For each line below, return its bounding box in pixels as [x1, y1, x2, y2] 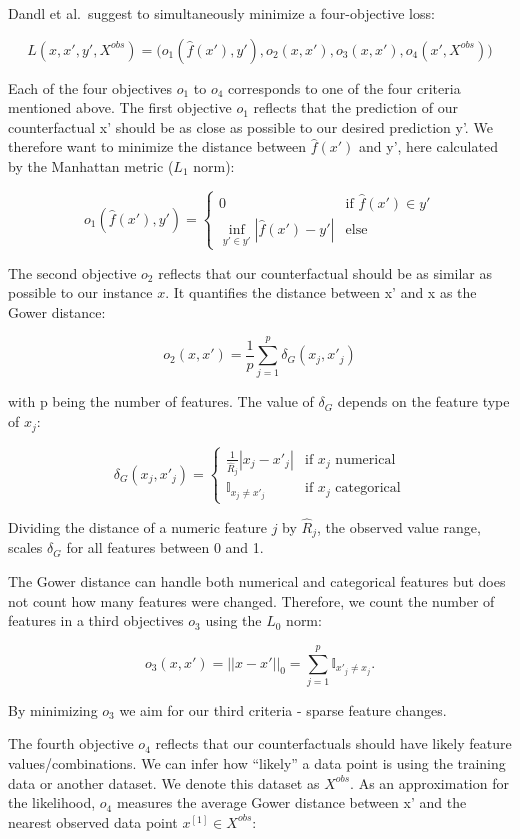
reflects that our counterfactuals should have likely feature [155, 733, 512, 754]
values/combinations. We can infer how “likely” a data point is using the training [8, 753, 506, 774]
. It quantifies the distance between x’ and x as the [165, 282, 477, 303]
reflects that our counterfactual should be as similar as [158, 262, 493, 283]
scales [8, 537, 43, 558]
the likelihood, [8, 792, 96, 813]
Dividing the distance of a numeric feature [8, 516, 267, 537]
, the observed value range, [317, 516, 481, 537]
